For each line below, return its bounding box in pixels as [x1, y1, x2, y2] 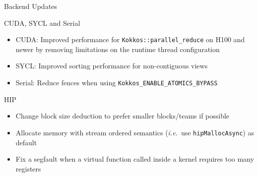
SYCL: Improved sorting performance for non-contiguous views [15, 60, 208, 71]
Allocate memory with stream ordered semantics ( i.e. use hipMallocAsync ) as [15, 127, 254, 137]
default [15, 137, 37, 147]
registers [15, 163, 41, 174]
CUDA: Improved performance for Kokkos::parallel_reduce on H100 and [15, 34, 245, 45]
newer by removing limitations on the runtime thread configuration [15, 44, 220, 54]
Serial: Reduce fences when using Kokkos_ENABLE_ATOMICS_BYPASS [15, 77, 218, 88]
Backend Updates [4, 1, 57, 11]
